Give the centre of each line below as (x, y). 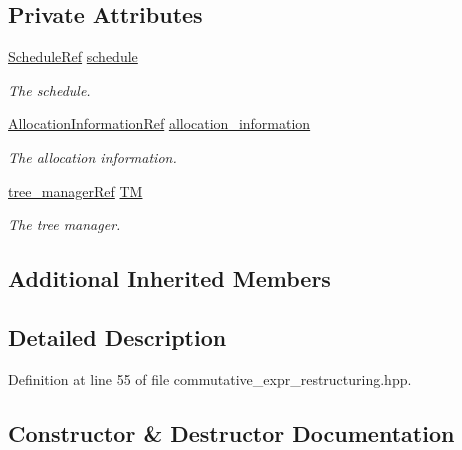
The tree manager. (64, 224)
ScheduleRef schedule (73, 56)
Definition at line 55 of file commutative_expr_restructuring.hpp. (210, 378)
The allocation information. (92, 156)
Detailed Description (117, 336)
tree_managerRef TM (75, 190)
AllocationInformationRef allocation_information (159, 123)
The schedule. (49, 89)
